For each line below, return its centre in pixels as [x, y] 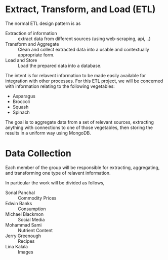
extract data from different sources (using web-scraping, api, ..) [84, 39]
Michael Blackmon [25, 214]
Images [26, 252]
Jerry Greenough [23, 236]
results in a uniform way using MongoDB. [48, 133]
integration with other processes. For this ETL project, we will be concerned [84, 81]
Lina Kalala [17, 246]
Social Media [31, 219]
